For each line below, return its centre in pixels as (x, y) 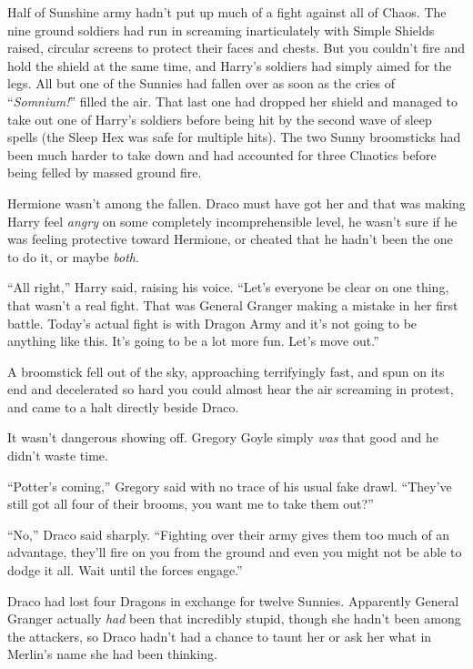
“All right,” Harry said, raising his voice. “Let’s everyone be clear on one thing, (228, 287)
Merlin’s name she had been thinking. (112, 654)
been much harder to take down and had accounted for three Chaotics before (222, 154)
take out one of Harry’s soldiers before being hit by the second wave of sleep (220, 119)
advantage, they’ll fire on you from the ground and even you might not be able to (235, 552)
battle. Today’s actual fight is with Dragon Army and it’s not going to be (212, 323)
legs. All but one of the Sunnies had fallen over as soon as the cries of (201, 83)
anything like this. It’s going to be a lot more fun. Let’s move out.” (193, 341)
